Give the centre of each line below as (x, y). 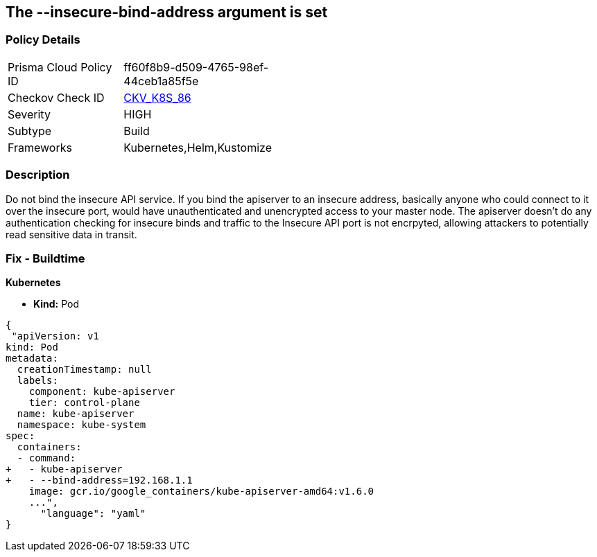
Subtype (30, 131)
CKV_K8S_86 (157, 97)
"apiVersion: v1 (55, 336)
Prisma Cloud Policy (60, 67)
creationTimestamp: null (84, 370)
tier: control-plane (84, 403)
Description (38, 175)
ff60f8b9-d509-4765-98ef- (196, 67)
